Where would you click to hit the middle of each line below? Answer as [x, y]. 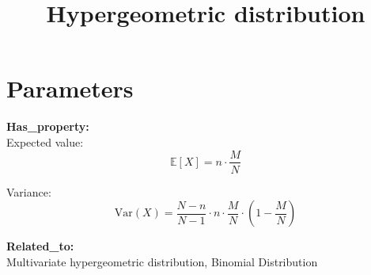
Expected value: [45, 141]
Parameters [70, 88]
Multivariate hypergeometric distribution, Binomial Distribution [162, 261]
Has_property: [48, 126]
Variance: [29, 191]
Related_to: [40, 246]
